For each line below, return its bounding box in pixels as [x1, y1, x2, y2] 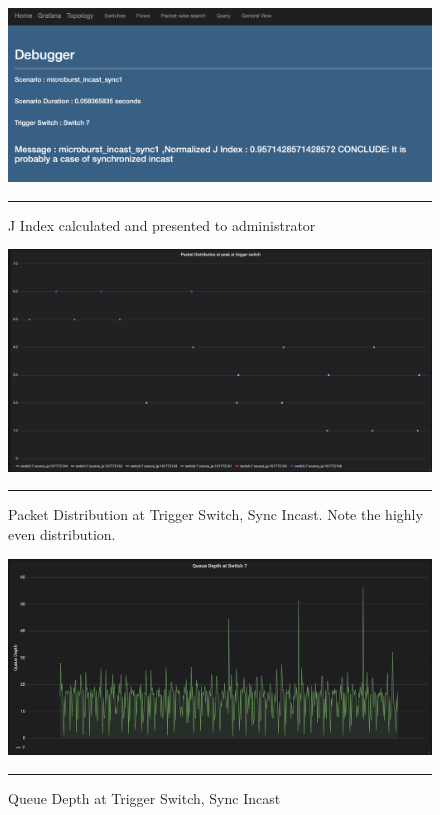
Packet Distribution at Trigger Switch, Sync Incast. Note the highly [8, 504, 423, 525]
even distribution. [8, 524, 116, 545]
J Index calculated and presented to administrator [8, 214, 316, 235]
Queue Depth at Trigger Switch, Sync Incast [8, 787, 281, 808]
